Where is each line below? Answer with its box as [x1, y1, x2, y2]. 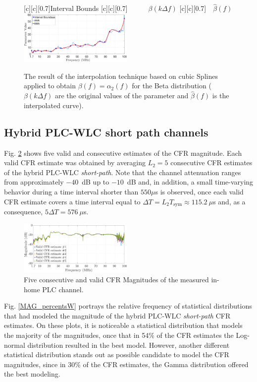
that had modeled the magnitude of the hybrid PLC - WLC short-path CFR [4, 310, 231, 320]
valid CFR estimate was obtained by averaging [4, 157, 146, 168]
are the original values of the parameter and [54, 90, 189, 101]
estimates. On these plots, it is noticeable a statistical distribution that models [4, 320, 243, 330]
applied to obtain [24, 80, 76, 91]
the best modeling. [4, 369, 60, 379]
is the [212, 90, 229, 101]
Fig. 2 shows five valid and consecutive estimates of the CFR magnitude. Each [4, 147, 242, 158]
